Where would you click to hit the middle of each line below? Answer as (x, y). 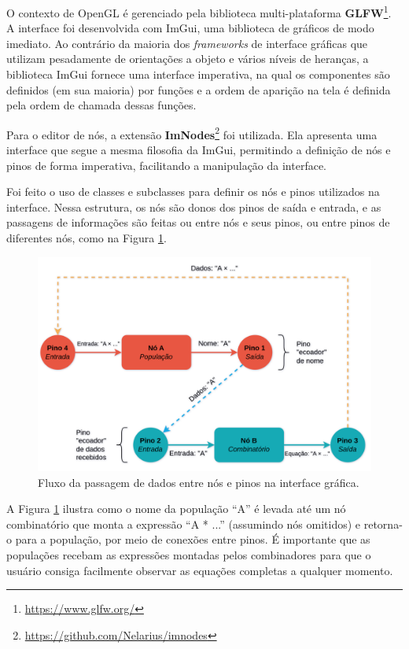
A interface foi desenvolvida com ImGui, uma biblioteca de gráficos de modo (190, 28)
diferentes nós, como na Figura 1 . (87, 238)
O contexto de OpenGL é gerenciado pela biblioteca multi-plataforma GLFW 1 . (199, 11)
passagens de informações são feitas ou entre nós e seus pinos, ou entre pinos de (198, 222)
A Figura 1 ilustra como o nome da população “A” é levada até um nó (176, 509)
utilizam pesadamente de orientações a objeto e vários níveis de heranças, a (188, 59)
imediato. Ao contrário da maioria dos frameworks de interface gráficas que (187, 43)
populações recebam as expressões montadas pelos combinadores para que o (189, 555)
